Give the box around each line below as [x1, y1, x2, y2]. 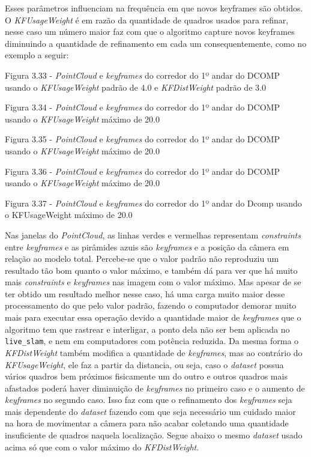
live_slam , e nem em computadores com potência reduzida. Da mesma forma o [5, 334, 299, 347]
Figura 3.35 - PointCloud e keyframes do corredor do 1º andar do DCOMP [5, 133, 280, 145]
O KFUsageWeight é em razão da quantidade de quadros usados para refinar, [5, 13, 289, 26]
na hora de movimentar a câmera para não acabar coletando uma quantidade [5, 417, 289, 429]
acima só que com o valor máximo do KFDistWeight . [5, 440, 199, 453]
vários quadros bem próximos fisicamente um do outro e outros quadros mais [5, 370, 288, 383]
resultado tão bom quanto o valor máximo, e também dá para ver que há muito [5, 264, 298, 276]
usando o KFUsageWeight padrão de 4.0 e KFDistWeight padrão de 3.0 [5, 80, 266, 93]
